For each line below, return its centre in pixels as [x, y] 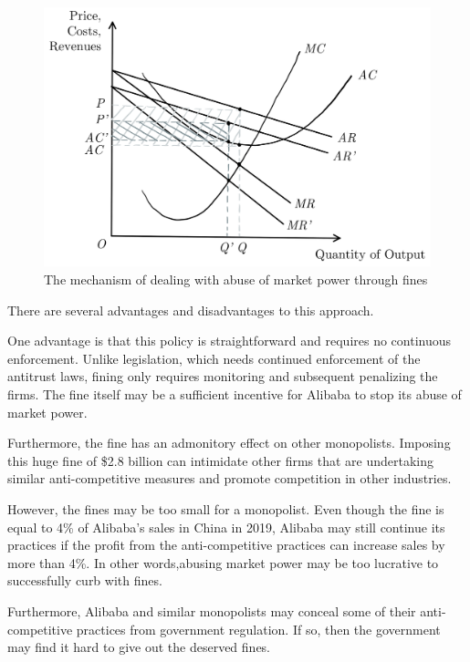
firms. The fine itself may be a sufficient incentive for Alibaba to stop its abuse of [235, 394]
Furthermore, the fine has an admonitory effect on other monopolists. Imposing [229, 443]
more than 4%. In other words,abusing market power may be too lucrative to [223, 562]
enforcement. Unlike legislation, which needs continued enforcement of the [214, 358]
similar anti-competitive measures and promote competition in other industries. [230, 478]
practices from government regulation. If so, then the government [258, 629]
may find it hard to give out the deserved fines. [139, 647]
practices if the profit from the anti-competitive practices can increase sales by [226, 545]
